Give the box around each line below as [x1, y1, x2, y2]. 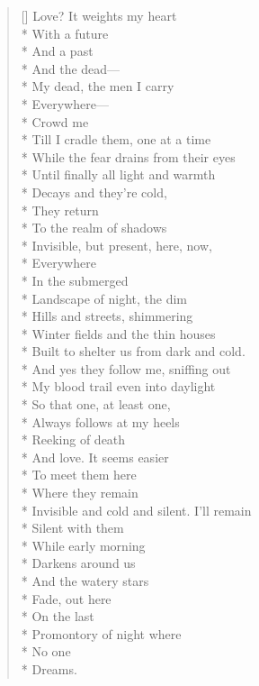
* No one [21, 642, 71, 661]
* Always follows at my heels [21, 412, 180, 431]
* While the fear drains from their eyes [21, 147, 236, 166]
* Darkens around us [21, 553, 136, 572]
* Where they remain [21, 483, 138, 502]
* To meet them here [21, 465, 137, 484]
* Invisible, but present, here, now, [21, 235, 212, 254]
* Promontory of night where [21, 624, 182, 643]
